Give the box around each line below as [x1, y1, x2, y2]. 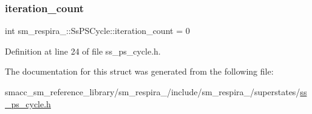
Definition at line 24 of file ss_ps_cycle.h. [5, 44, 161, 57]
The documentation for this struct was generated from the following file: [5, 65, 274, 78]
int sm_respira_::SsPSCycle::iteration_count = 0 [5, 24, 190, 37]
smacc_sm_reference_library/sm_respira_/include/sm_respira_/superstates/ [5, 85, 300, 98]
